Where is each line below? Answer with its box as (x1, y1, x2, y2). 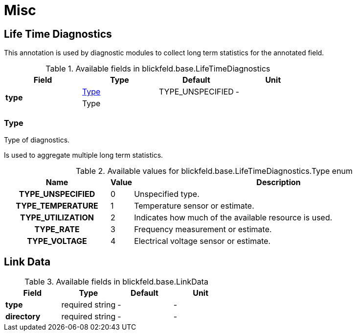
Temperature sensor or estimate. (134, 200, 254, 211)
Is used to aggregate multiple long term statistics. (4, 150, 163, 159)
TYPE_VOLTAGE (27, 236, 87, 246)
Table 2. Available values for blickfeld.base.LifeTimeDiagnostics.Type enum (75, 166, 353, 176)
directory (5, 311, 41, 321)
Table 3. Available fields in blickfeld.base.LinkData (24, 276, 209, 287)
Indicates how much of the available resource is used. (134, 212, 333, 222)
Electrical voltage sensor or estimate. (134, 236, 271, 246)
